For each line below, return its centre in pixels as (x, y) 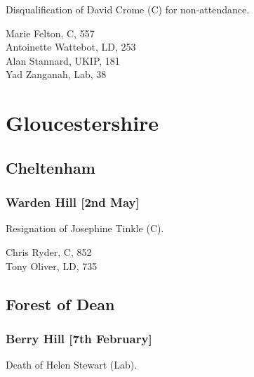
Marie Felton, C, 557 (50, 33)
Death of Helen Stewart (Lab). (72, 365)
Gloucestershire (82, 123)
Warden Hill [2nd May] (73, 202)
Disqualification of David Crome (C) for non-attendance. (128, 9)
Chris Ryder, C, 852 (49, 251)
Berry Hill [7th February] (79, 338)
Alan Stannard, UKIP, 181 (63, 60)
